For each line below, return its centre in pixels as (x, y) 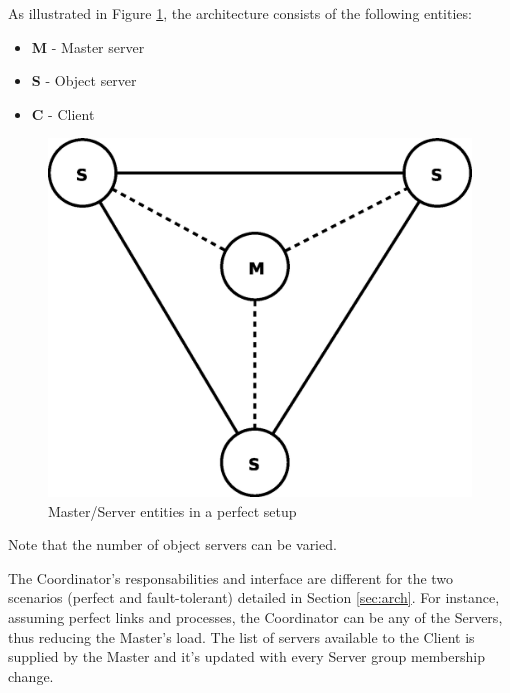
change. (31, 675)
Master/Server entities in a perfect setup (172, 510)
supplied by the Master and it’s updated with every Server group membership (246, 656)
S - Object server (84, 80)
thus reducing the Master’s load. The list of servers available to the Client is (241, 636)
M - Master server (88, 46)
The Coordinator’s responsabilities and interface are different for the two (231, 577)
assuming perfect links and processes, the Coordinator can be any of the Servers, (255, 616)
